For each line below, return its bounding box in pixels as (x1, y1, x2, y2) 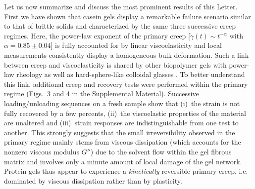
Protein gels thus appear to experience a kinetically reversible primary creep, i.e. (4, 166, 248, 176)
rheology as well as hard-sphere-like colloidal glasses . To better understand (16, 69, 245, 79)
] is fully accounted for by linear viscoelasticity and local (51, 40, 222, 50)
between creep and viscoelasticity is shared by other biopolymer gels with (4, 59, 227, 70)
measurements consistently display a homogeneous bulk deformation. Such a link (4, 49, 249, 60)
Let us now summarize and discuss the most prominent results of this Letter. (4, 1, 238, 11)
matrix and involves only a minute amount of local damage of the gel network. (4, 156, 242, 166)
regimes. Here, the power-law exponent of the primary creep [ (4, 30, 190, 40)
